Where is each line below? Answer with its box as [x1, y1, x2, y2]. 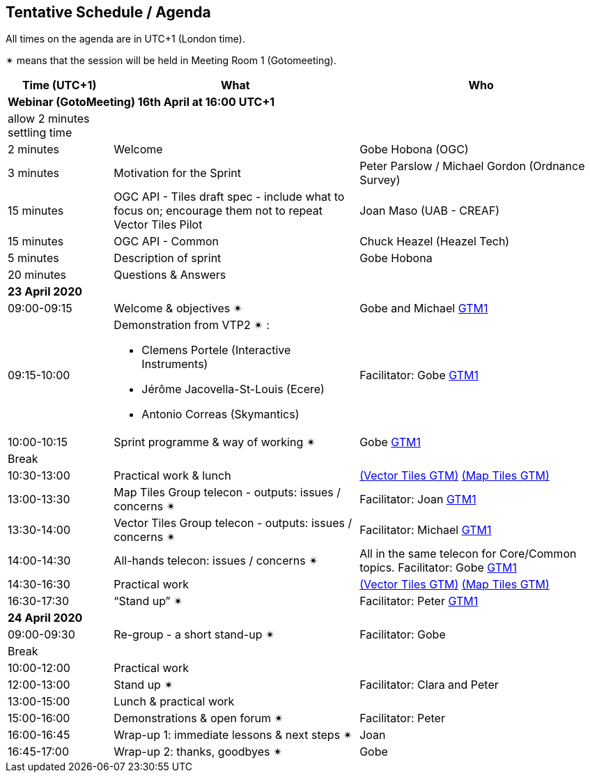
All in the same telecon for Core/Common [359, 547, 577, 561]
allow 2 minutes [8, 112, 90, 126]
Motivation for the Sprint [114, 166, 241, 181]
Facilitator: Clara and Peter [359, 678, 499, 692]
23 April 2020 [8, 284, 83, 299]
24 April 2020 [8, 611, 83, 625]
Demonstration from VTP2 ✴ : [114, 318, 270, 333]
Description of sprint [114, 251, 222, 266]
